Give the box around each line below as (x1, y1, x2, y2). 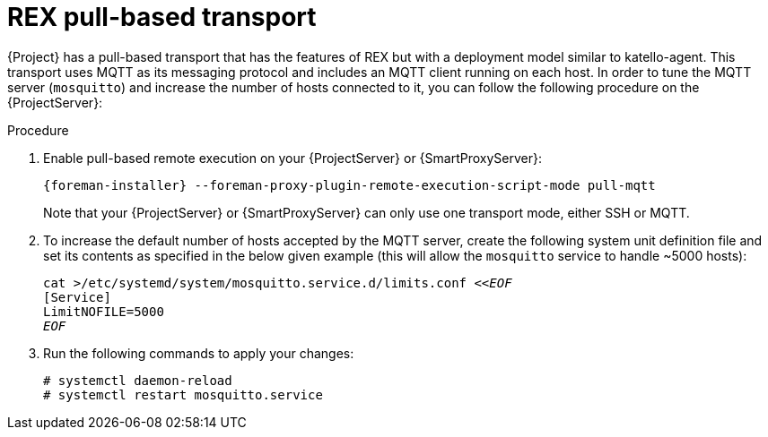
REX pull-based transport (7, 2, 317, 32)
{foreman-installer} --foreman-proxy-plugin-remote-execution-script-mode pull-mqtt (43, 177, 656, 193)
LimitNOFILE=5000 (43, 304, 164, 319)
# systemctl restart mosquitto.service (43, 387, 323, 402)
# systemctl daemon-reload (43, 373, 232, 388)
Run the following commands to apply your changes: (43, 345, 354, 361)
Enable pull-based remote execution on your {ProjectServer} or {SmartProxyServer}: (43, 150, 543, 166)
